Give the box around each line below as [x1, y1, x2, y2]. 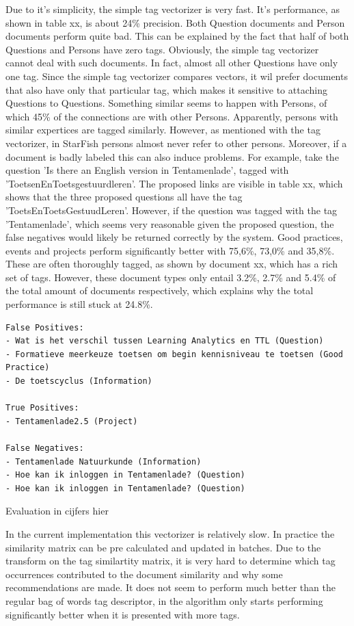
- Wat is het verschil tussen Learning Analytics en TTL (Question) [5, 336, 324, 346]
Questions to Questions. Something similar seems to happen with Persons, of [5, 96, 327, 110]
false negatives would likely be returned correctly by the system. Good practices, [5, 230, 343, 244]
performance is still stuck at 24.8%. [5, 297, 153, 311]
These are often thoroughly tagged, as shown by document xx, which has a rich [5, 257, 338, 271]
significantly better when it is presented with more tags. [5, 607, 240, 621]
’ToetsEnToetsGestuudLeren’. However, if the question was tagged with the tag [5, 203, 338, 217]
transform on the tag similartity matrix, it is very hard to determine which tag [5, 553, 336, 568]
